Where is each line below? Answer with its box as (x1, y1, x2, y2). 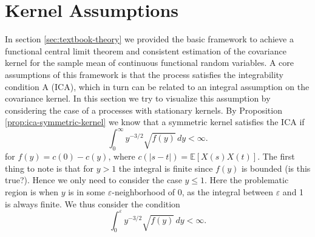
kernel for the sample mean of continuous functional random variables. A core (5, 56, 294, 69)
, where (108, 150, 135, 163)
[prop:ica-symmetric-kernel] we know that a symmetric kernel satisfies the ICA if (5, 115, 305, 128)
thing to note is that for (5, 161, 93, 174)
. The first (257, 150, 295, 163)
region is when (5, 185, 59, 198)
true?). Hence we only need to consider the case (5, 174, 182, 186)
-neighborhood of (112, 185, 175, 198)
